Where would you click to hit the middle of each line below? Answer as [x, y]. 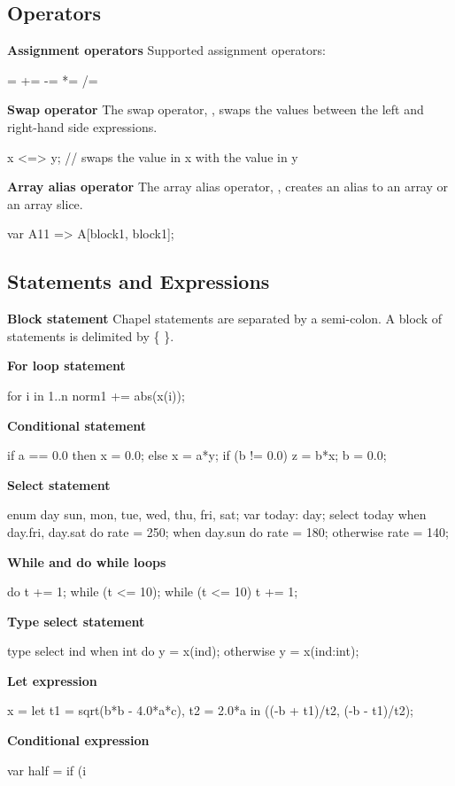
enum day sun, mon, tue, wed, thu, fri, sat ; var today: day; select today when [217, 514]
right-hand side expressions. [82, 126]
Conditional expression [78, 740]
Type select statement [76, 621]
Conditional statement [77, 425]
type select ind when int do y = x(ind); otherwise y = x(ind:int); [183, 651]
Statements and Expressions [139, 281]
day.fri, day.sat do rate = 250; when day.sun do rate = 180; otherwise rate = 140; [228, 531]
